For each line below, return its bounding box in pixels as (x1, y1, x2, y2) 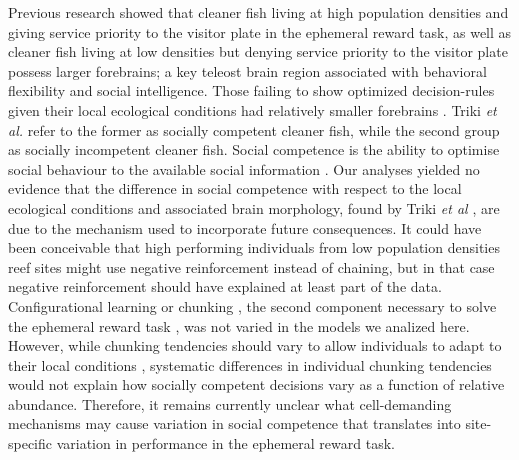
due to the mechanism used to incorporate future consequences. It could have (8, 217, 482, 238)
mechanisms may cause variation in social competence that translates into (8, 413, 461, 434)
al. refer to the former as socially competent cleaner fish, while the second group (8, 119, 500, 140)
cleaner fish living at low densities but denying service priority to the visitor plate (8, 41, 508, 62)
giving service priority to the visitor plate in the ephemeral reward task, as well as (8, 21, 512, 42)
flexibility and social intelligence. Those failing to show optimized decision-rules (8, 80, 495, 101)
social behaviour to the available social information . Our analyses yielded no (8, 158, 480, 179)
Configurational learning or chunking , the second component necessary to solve (8, 295, 497, 316)
